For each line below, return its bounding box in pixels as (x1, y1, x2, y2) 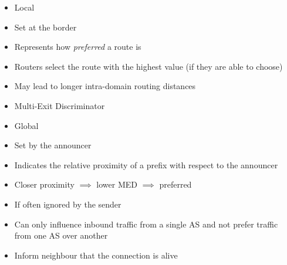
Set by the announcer (14, 139, 92, 151)
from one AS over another (14, 229, 108, 242)
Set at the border (14, 21, 77, 33)
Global (14, 119, 39, 131)
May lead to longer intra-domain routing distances (14, 80, 196, 92)
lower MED (96, 178, 137, 191)
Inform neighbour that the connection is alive (14, 249, 178, 261)
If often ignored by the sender (14, 198, 121, 210)
